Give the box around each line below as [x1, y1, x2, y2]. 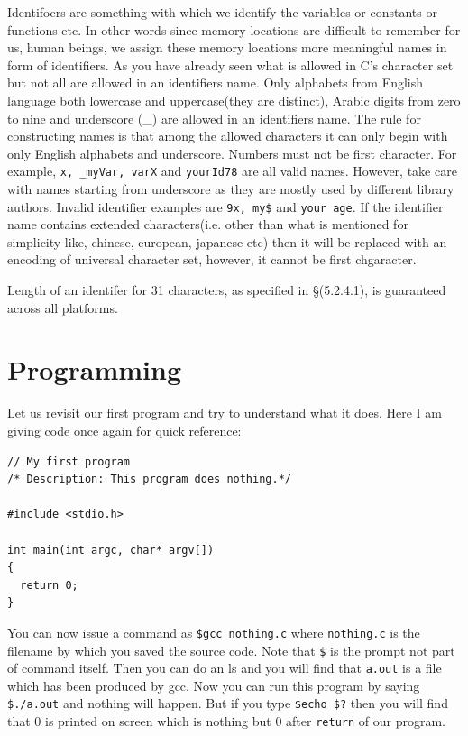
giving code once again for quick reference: [7, 420, 242, 439]
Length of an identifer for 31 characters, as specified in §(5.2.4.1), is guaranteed [7, 281, 446, 299]
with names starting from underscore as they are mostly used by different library [7, 179, 454, 198]
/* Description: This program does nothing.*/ [7, 473, 291, 486]
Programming [7, 351, 181, 388]
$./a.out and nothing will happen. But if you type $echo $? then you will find [7, 694, 448, 713]
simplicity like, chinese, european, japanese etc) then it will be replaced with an [7, 232, 447, 251]
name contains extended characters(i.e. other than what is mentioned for [7, 215, 408, 234]
